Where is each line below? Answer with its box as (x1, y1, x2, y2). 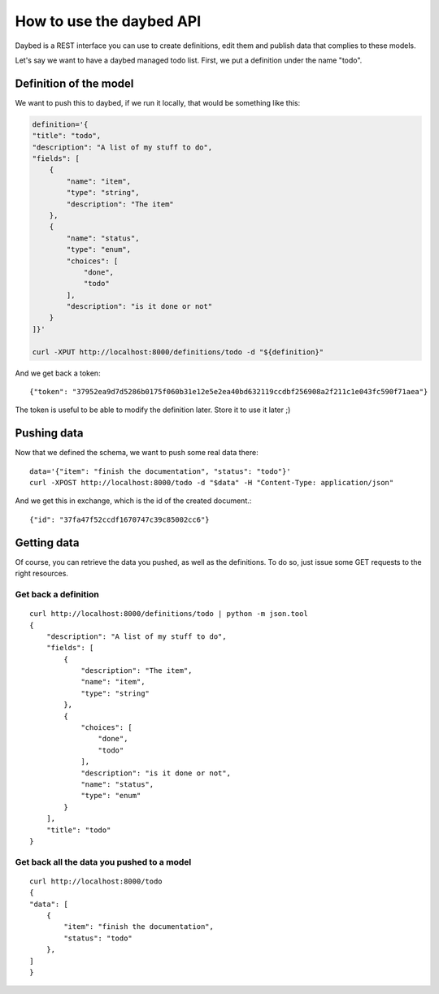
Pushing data (15, 427, 84, 441)
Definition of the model (15, 76, 134, 90)
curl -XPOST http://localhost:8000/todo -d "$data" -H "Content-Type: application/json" (29, 478, 394, 488)
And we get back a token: (15, 368, 101, 378)
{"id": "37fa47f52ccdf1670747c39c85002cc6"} (29, 514, 211, 524)
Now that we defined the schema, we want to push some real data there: (15, 448, 259, 458)
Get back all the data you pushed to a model (15, 856, 192, 867)
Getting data (15, 536, 80, 549)
